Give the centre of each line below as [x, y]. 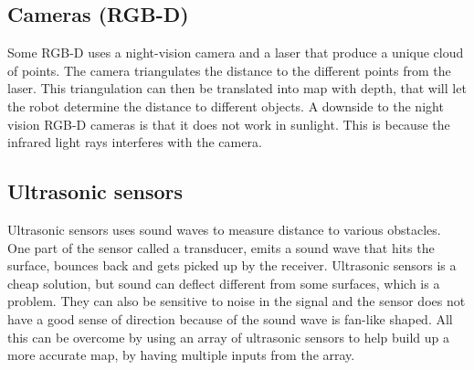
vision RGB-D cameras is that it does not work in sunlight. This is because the [229, 124]
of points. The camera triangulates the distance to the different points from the [229, 70]
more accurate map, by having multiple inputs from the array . [181, 355]
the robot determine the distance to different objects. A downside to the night [226, 106]
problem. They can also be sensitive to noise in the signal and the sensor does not [237, 301]
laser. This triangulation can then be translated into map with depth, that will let [237, 88]
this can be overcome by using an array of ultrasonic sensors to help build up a [229, 337]
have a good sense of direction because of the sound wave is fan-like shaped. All [230, 318]
